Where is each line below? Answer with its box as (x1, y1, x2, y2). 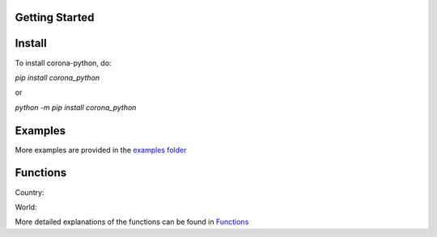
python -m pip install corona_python (15, 102, 137, 112)
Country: (15, 187, 45, 197)
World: (15, 202, 37, 212)
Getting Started (15, 11, 95, 24)
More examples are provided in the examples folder (15, 145, 187, 154)
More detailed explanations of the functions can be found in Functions (15, 217, 249, 226)
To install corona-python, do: (15, 57, 112, 68)
